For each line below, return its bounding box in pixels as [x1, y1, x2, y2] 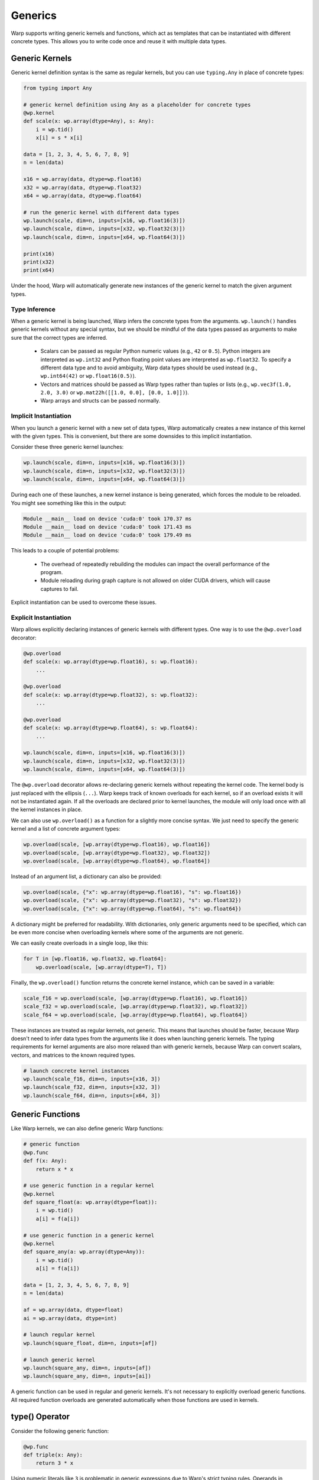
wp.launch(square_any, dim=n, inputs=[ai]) [23, 1373, 152, 1379]
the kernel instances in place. [11, 806, 83, 813]
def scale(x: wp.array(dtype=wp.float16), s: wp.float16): [23, 658, 198, 665]
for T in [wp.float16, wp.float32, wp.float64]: [23, 955, 167, 962]
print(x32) [23, 259, 55, 266]
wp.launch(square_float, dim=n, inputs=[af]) [23, 1340, 158, 1346]
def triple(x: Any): [23, 1451, 83, 1458]
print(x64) [23, 267, 55, 274]
